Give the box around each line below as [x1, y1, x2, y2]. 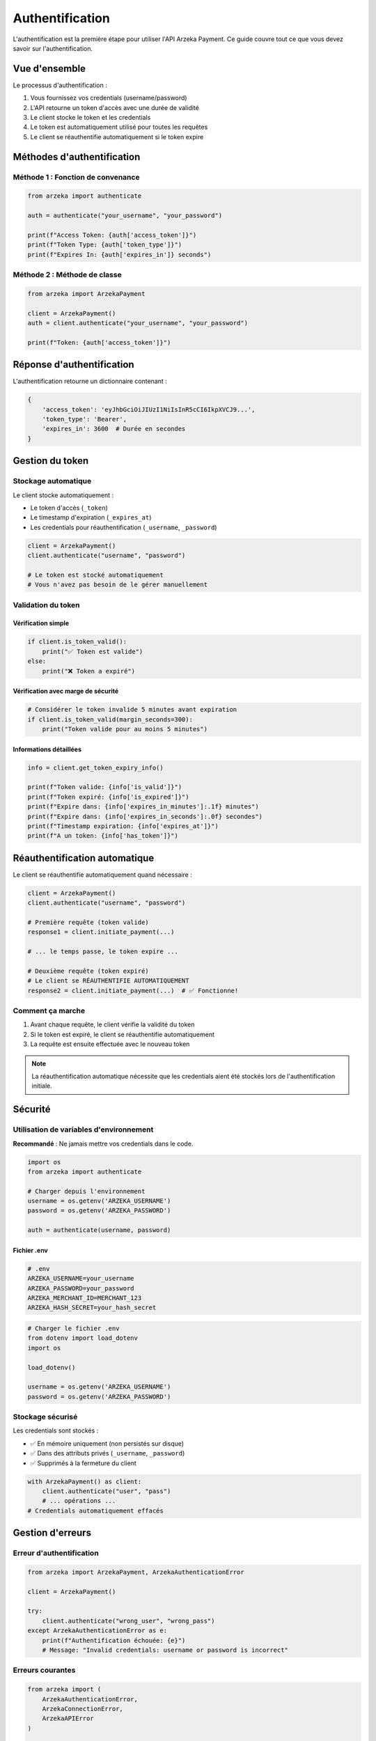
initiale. [31, 1082, 52, 1090]
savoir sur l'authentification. [13, 44, 93, 52]
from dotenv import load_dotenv [27, 1334, 139, 1342]
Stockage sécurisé [13, 1412, 78, 1422]
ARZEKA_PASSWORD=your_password [27, 1284, 135, 1292]
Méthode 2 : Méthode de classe [13, 270, 122, 280]
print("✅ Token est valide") [42, 648, 143, 655]
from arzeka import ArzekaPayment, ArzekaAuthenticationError [27, 1568, 244, 1576]
